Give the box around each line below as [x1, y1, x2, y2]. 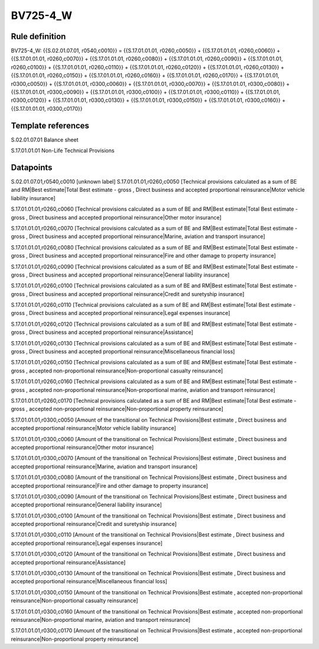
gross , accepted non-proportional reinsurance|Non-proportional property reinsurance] [11, 406, 224, 413]
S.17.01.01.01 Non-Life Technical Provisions [11, 147, 115, 154]
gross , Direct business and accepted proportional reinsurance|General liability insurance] [11, 271, 230, 278]
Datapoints [11, 162, 53, 172]
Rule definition [11, 31, 66, 41]
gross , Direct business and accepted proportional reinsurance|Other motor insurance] [11, 214, 222, 221]
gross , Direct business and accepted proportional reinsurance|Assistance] [11, 329, 194, 336]
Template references [11, 120, 90, 130]
